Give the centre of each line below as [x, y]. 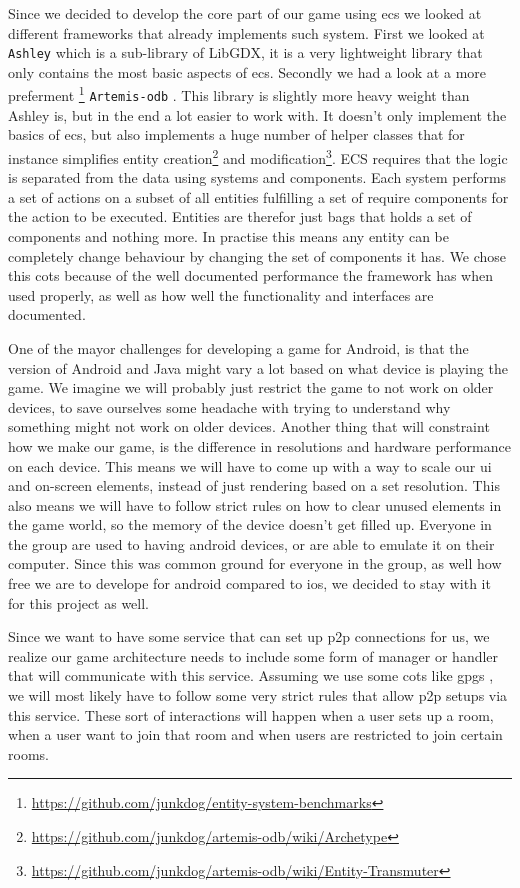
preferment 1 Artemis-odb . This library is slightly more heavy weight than [239, 94]
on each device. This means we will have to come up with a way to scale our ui [250, 465]
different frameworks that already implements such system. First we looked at [246, 32]
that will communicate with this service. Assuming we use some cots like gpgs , [251, 675]
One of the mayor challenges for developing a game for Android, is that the [238, 347]
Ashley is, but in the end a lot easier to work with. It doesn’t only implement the [257, 114]
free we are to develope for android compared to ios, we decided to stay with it [249, 583]
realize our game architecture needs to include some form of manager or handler [253, 655]
